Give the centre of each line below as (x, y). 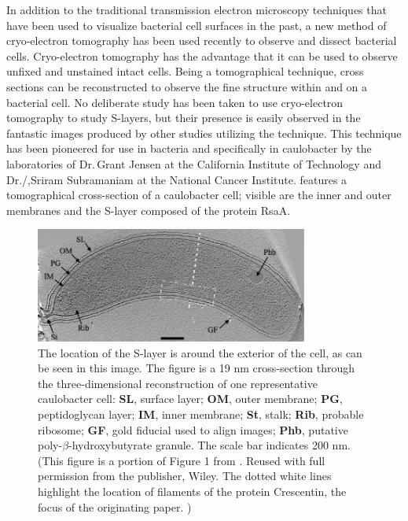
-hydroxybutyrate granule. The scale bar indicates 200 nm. (210, 445)
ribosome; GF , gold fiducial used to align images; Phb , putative (193, 429)
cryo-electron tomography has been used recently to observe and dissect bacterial (202, 41)
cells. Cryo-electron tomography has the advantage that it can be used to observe (202, 55)
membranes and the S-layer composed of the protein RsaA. (149, 210)
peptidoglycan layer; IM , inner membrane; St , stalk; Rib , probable (201, 414)
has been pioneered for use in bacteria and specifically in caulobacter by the (189, 148)
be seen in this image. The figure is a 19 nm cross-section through (197, 368)
